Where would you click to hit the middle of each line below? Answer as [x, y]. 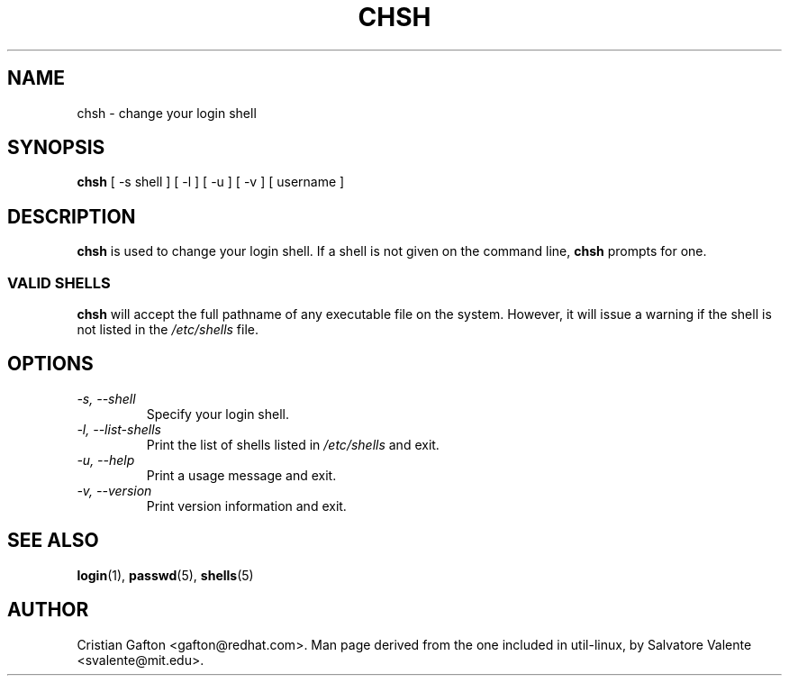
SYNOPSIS [56, 148]
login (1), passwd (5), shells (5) [165, 575]
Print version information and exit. [246, 505]
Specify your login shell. [218, 414]
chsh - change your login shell [167, 113]
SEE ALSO [53, 541]
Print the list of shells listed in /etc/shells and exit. [293, 444]
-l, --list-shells [119, 429]
